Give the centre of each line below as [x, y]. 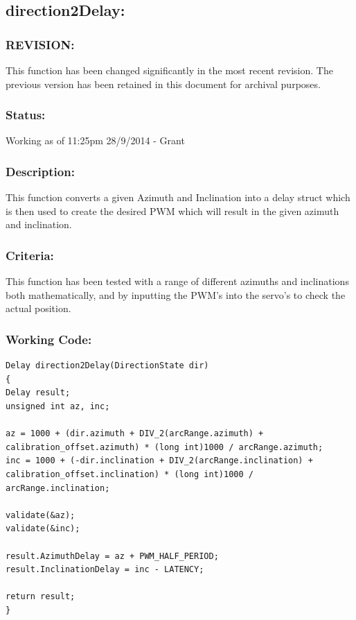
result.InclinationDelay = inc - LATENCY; [105, 570]
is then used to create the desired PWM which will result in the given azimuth [172, 210]
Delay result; [38, 393]
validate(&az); [41, 515]
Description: [40, 171]
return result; [41, 597]
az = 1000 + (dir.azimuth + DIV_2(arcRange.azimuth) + [135, 434]
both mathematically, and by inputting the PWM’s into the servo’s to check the [176, 294]
